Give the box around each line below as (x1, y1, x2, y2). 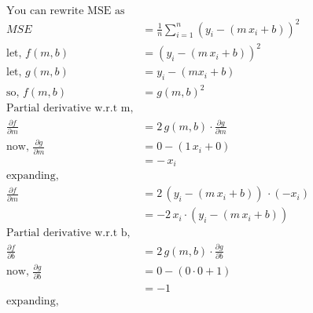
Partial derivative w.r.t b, (6, 227, 131, 239)
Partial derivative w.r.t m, (6, 103, 134, 115)
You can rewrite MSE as (6, 5, 125, 17)
